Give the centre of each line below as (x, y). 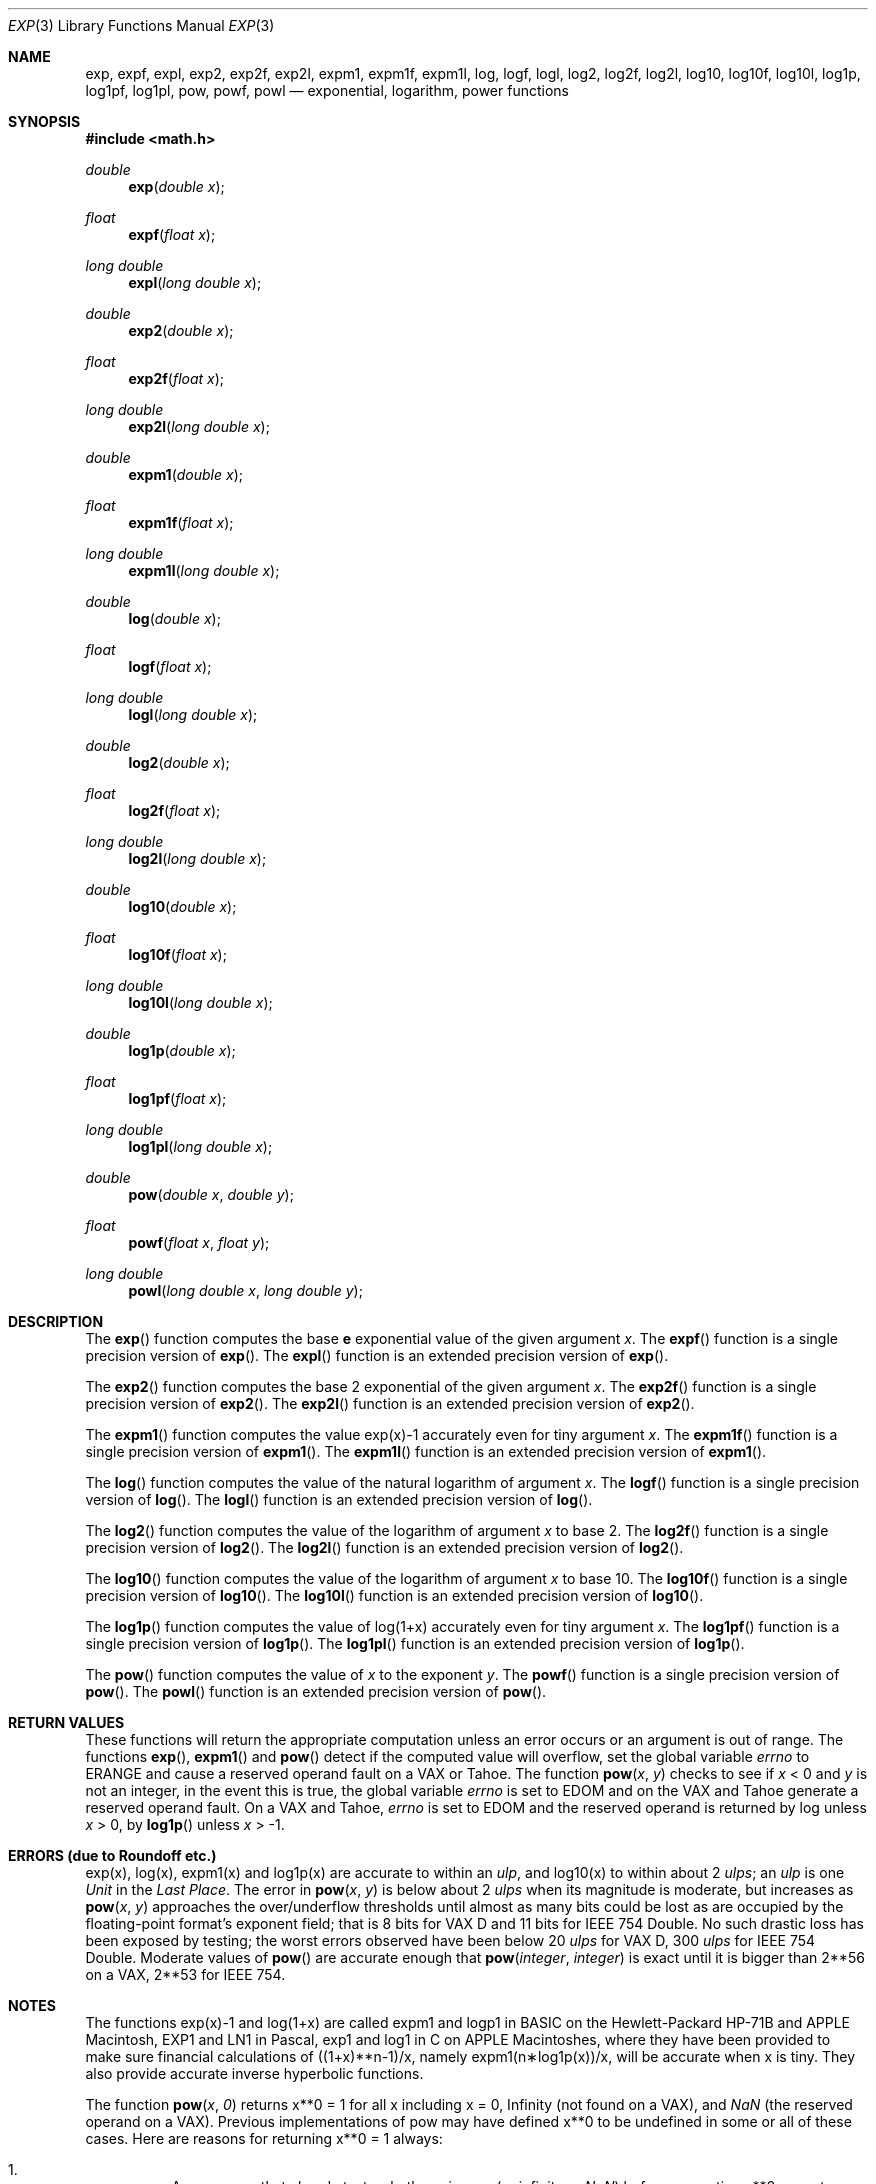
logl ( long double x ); (193, 714)
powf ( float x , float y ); (199, 1242)
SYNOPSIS (44, 121)
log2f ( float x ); (174, 810)
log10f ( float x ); (177, 954)
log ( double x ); (174, 618)
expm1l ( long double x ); (204, 570)
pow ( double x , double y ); (211, 1194)
